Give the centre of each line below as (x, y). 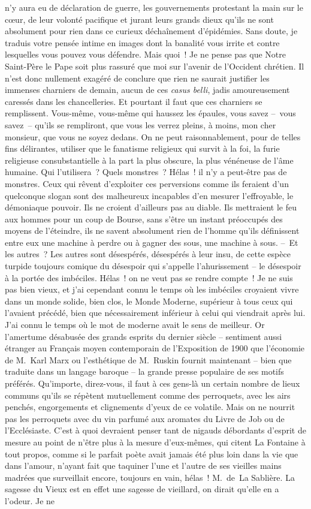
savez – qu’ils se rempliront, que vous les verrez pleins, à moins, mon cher (141, 124)
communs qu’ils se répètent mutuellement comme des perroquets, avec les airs (148, 395)
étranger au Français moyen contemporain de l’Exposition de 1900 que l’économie (155, 348)
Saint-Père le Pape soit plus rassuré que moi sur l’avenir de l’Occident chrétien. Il (155, 66)
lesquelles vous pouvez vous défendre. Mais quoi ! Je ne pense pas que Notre (145, 54)
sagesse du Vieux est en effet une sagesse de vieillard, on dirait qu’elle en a (142, 489)
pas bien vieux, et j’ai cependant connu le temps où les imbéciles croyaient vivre (152, 289)
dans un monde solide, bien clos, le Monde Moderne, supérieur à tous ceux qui (149, 301)
